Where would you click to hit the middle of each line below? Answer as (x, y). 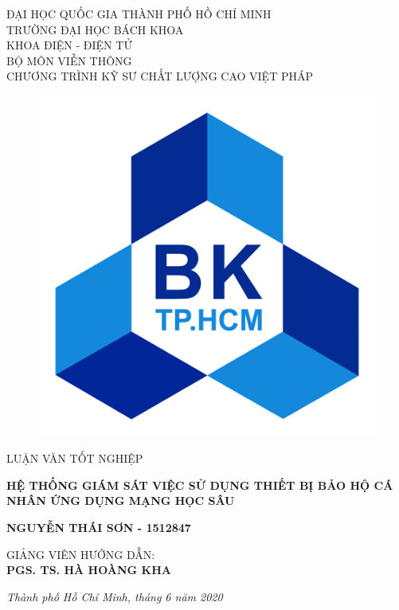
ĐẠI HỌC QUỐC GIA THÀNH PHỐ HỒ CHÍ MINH (139, 14)
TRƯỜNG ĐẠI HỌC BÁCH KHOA (95, 29)
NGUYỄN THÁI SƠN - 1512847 (99, 527)
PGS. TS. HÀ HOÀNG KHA (89, 570)
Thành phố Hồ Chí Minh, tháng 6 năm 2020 (115, 596)
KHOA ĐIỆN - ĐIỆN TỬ (69, 45)
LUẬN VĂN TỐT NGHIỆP (75, 458)
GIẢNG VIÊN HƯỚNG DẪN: (81, 554)
